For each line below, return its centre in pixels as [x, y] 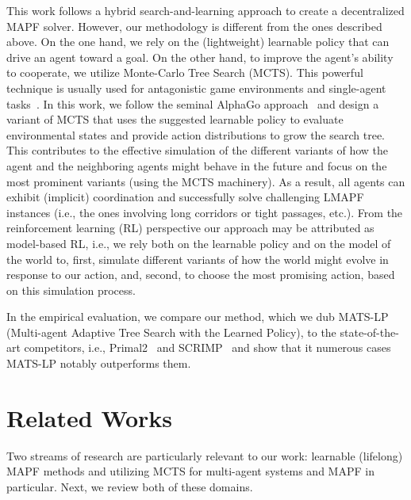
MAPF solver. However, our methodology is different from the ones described [194, 26]
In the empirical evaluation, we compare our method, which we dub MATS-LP [198, 317]
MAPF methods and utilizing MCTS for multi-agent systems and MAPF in [190, 471]
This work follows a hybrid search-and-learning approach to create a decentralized [205, 10]
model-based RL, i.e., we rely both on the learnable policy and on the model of [199, 243]
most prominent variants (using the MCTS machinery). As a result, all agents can [206, 181]
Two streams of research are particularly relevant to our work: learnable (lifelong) [205, 455]
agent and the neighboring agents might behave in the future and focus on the [197, 165]
